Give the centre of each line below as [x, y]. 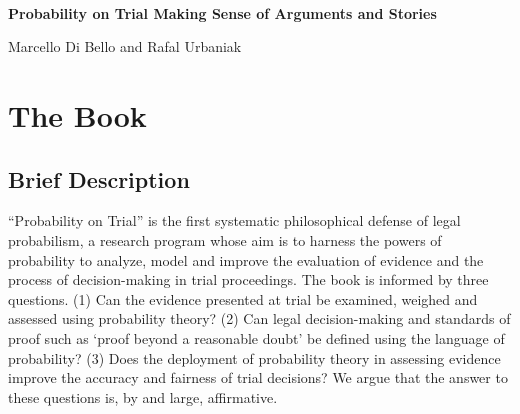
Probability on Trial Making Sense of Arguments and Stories [222, 12]
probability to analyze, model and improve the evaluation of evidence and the [246, 259]
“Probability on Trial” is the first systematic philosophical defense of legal [234, 220]
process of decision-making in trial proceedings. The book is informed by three [248, 279]
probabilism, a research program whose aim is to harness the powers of [225, 239]
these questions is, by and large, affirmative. [143, 396]
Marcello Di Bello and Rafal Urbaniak [125, 46]
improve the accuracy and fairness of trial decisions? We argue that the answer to [258, 377]
